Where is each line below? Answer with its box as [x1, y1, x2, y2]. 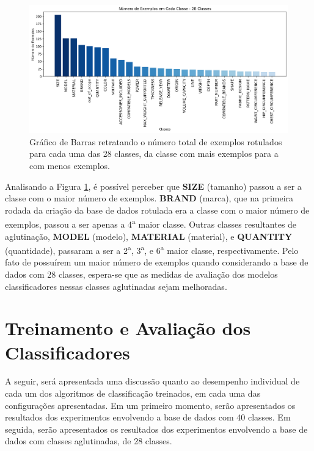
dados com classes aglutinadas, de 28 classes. [5, 435, 172, 447]
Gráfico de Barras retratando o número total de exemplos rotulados [29, 135, 282, 148]
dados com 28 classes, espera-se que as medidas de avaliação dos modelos [5, 267, 278, 280]
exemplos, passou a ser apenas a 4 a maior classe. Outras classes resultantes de [5, 216, 297, 230]
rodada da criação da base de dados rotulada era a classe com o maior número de [5, 203, 310, 216]
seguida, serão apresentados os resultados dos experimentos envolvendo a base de [5, 422, 308, 435]
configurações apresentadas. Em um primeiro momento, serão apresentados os [5, 399, 296, 411]
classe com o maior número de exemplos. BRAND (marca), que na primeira [5, 192, 294, 204]
